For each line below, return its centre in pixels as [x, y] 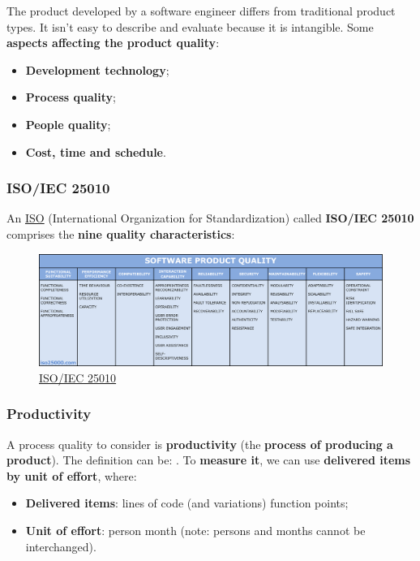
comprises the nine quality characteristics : [121, 233]
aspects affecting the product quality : [113, 43]
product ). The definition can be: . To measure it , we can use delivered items [209, 460]
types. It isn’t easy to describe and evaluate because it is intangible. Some [190, 26]
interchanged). [61, 546]
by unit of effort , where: [72, 475]
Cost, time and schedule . [96, 151]
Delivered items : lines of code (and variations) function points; [187, 503]
